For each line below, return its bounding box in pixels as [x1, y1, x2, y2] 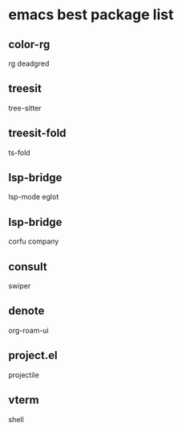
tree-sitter [8, 103, 42, 113]
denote [8, 304, 45, 318]
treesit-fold [8, 127, 67, 140]
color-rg [8, 38, 51, 51]
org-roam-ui [8, 325, 50, 335]
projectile [8, 370, 40, 380]
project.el [8, 348, 58, 362]
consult [8, 260, 47, 273]
